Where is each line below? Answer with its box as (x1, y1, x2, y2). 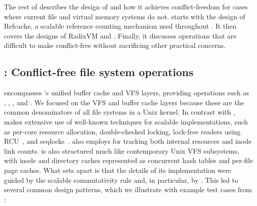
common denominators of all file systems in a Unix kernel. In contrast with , (4, 107, 235, 117)
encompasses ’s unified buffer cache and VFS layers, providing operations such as (4, 87, 250, 98)
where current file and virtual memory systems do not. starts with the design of (4, 11, 245, 21)
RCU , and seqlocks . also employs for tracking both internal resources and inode (4, 136, 252, 146)
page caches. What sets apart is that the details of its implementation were (4, 165, 231, 175)
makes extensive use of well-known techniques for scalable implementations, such (4, 116, 248, 126)
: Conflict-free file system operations (4, 64, 194, 80)
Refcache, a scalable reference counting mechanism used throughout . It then (4, 21, 237, 31)
